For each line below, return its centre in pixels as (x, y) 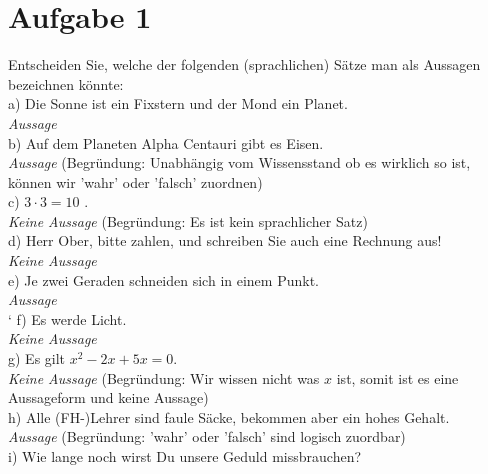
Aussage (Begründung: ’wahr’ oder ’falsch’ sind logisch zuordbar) (207, 436)
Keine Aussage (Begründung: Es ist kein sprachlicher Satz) (188, 220)
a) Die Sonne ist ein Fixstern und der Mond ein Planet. (178, 103)
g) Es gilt (37, 358)
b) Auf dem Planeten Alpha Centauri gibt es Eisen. (166, 142)
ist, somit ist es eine (397, 377)
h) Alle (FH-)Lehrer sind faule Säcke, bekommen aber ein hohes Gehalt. (229, 416)
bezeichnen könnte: (66, 83)
